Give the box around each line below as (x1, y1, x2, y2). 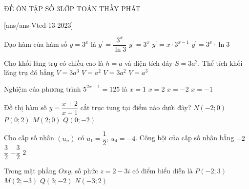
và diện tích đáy (124, 57, 173, 68)
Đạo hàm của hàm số (4, 39, 67, 49)
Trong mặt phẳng (4, 166, 57, 176)
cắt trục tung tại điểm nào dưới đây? (80, 102, 191, 112)
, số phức (71, 166, 98, 176)
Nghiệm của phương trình (4, 83, 81, 94)
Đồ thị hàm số (4, 102, 47, 112)
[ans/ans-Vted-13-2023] (4, 19, 73, 30)
